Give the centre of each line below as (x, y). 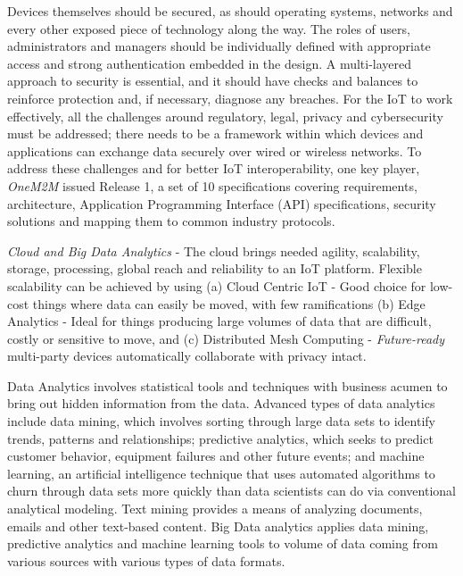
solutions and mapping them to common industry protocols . (171, 221)
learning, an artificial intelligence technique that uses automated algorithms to (221, 473)
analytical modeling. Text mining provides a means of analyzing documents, (215, 509)
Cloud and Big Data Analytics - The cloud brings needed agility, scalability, (214, 250)
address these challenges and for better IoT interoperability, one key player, (214, 168)
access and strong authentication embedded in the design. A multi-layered (210, 63)
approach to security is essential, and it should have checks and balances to (213, 81)
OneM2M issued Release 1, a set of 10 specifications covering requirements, (212, 185)
